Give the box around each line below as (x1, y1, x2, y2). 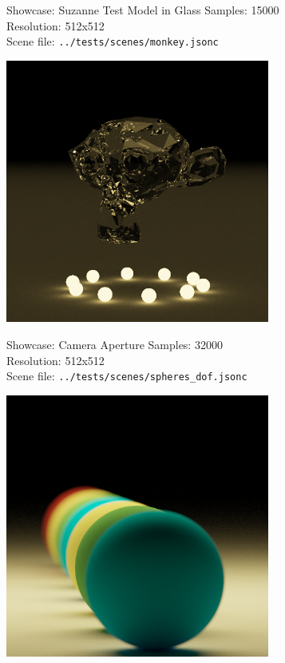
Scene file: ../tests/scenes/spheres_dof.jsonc (6, 367, 247, 384)
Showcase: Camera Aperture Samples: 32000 (6, 336, 223, 353)
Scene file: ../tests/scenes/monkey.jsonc (6, 33, 219, 50)
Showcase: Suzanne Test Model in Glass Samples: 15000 (6, 2, 279, 18)
